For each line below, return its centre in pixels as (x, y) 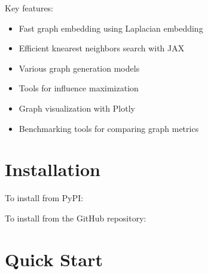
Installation (53, 169)
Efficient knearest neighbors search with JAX (102, 48)
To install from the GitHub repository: (76, 218)
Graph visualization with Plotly (77, 108)
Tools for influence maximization (79, 88)
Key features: (29, 8)
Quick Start (54, 259)
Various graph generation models (79, 68)
